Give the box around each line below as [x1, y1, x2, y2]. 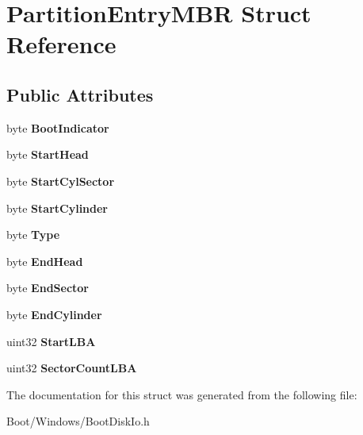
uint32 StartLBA [6, 333, 96, 349]
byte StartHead [6, 146, 89, 163]
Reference [6, 28, 117, 60]
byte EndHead [6, 252, 83, 269]
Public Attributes [6, 82, 154, 106]
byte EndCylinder [6, 306, 102, 322]
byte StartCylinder [6, 199, 109, 216]
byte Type [6, 226, 60, 243]
